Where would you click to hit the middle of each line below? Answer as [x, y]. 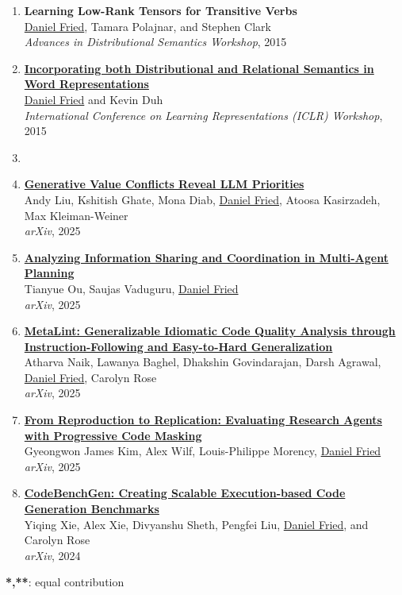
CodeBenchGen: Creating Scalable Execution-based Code [185, 493]
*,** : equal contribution [65, 582]
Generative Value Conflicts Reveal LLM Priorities [164, 184]
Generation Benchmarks [92, 509]
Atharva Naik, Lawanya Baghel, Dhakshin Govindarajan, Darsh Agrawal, [203, 362]
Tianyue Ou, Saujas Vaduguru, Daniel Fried [131, 288]
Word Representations [86, 84]
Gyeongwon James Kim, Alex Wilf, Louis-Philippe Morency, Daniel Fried [203, 451]
